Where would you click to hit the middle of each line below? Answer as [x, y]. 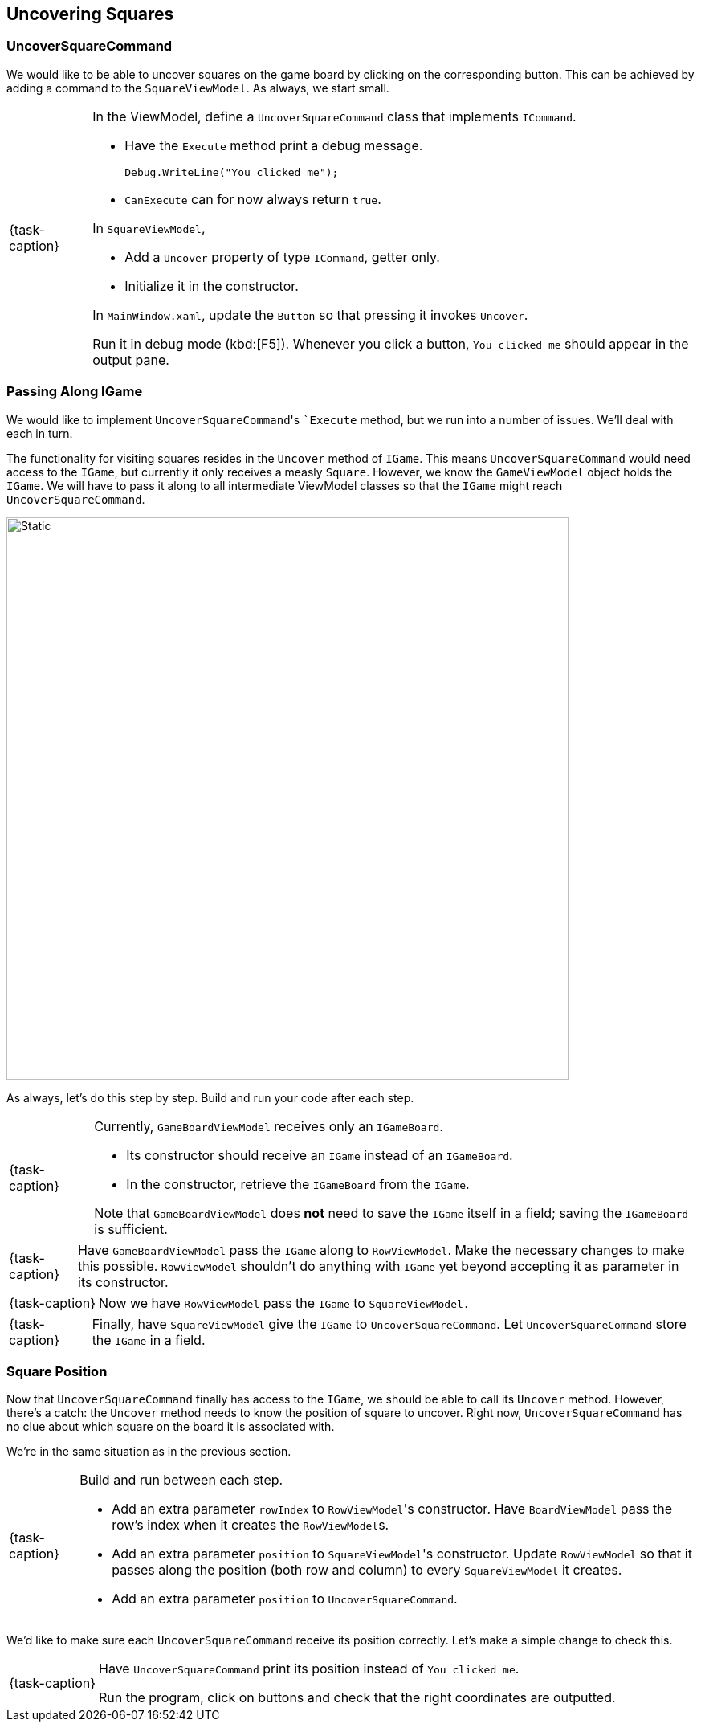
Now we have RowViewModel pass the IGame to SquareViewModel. [284, 1303]
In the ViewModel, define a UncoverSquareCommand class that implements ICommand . [334, 116]
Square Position [57, 1371]
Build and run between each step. [181, 1480]
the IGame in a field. [149, 1340]
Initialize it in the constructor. [212, 286]
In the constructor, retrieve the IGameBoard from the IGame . [298, 1184]
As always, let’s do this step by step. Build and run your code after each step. [210, 1097]
